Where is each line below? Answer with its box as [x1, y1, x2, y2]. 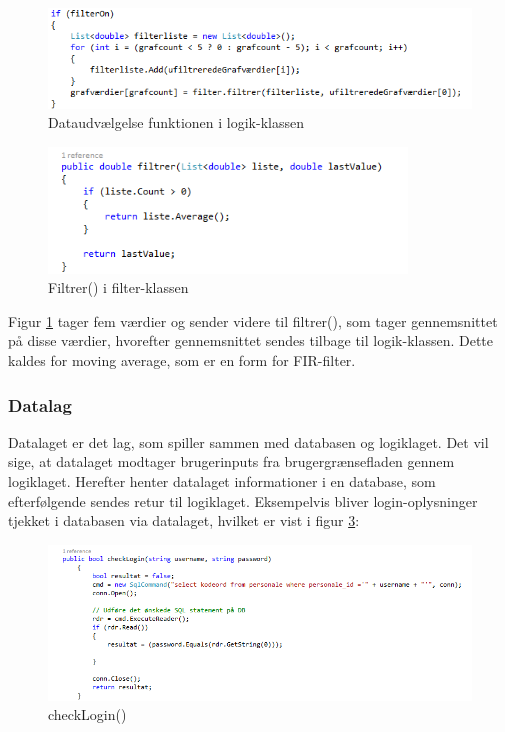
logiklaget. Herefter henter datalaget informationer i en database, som [8, 471, 436, 492]
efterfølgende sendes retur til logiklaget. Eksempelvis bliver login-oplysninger [8, 490, 478, 511]
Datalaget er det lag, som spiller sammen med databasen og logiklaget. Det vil [8, 431, 489, 452]
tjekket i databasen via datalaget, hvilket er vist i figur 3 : [8, 510, 360, 531]
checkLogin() [48, 704, 127, 725]
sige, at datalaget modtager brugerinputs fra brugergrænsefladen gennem [8, 451, 455, 472]
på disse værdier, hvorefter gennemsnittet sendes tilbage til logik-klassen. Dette [8, 330, 494, 351]
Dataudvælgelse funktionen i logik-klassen [48, 112, 304, 133]
